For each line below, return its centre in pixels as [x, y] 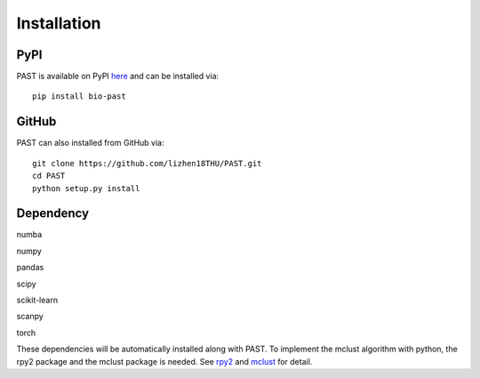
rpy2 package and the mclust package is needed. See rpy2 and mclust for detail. [164, 361]
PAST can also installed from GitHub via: [90, 143]
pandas [30, 268]
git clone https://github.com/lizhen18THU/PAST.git [147, 163]
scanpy [30, 317]
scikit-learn [37, 300]
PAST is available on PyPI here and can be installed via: [118, 76]
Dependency [52, 213]
